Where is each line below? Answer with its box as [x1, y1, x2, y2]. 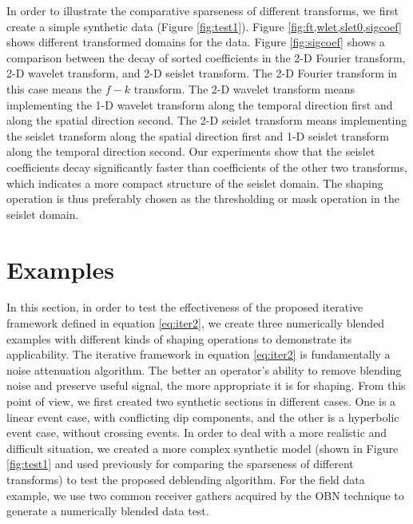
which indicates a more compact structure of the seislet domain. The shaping [6, 174, 383, 191]
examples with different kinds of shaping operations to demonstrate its [6, 330, 352, 347]
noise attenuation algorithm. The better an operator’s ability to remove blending [6, 361, 402, 378]
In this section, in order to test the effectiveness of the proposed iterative [6, 299, 363, 316]
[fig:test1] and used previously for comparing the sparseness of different [6, 455, 354, 472]
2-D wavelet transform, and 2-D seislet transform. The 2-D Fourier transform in [6, 65, 398, 81]
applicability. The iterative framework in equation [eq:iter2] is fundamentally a [6, 346, 391, 363]
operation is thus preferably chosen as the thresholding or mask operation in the [6, 190, 399, 207]
